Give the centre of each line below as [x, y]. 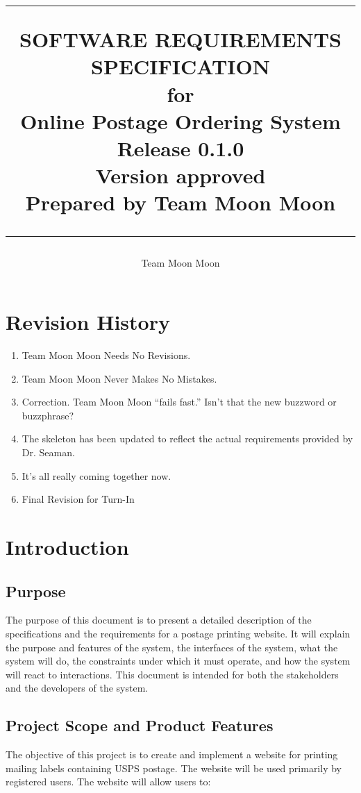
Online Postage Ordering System [180, 120]
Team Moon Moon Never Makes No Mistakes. [119, 378]
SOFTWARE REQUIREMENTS [180, 39]
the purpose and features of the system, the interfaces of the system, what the [172, 647]
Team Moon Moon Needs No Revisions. [106, 355]
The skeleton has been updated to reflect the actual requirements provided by [187, 439]
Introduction [67, 546]
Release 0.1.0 [180, 148]
